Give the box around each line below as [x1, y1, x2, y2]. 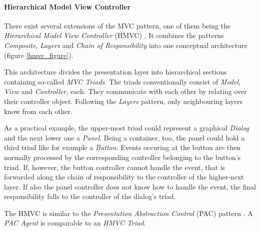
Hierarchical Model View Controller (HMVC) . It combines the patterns [4, 30, 224, 40]
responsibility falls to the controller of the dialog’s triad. [4, 191, 176, 201]
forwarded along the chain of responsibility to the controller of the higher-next [4, 171, 244, 182]
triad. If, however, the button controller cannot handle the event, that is [4, 161, 225, 172]
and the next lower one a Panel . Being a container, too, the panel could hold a [4, 132, 245, 142]
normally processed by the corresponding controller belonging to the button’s [4, 151, 241, 162]
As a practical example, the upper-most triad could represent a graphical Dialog [4, 122, 249, 133]
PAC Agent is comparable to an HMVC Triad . [4, 217, 146, 228]
